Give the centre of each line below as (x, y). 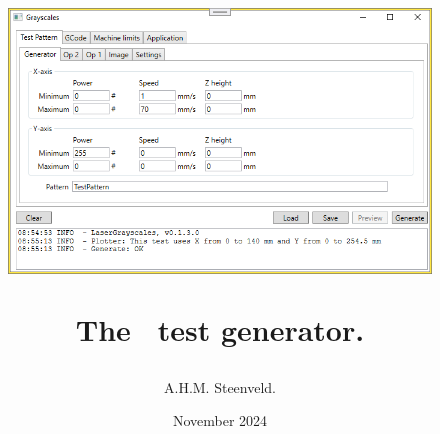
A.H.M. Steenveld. (219, 386)
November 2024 (220, 420)
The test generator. (220, 329)
